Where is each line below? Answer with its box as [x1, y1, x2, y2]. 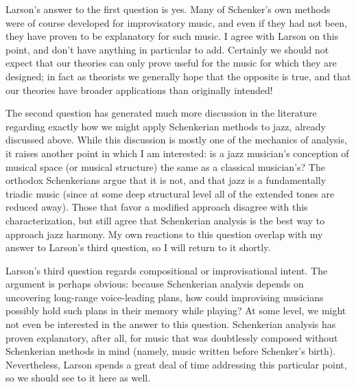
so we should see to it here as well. [5, 371, 151, 385]
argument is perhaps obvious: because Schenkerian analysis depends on [5, 277, 304, 291]
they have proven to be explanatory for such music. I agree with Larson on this [5, 29, 339, 43]
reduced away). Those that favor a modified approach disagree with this [5, 200, 308, 214]
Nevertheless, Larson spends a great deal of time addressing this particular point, [5, 357, 347, 371]
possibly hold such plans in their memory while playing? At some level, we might [5, 303, 346, 318]
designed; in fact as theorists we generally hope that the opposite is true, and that [5, 69, 351, 83]
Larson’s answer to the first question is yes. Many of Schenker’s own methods [5, 2, 331, 16]
